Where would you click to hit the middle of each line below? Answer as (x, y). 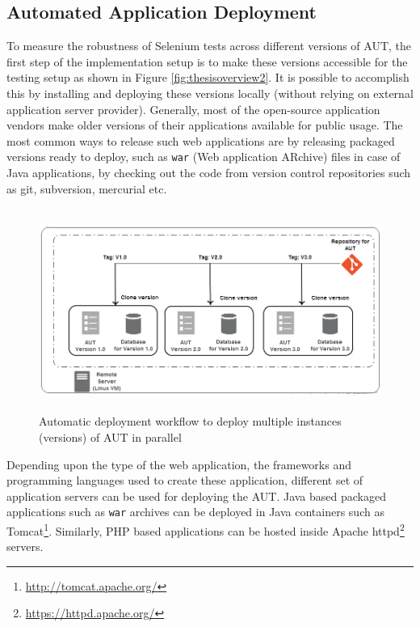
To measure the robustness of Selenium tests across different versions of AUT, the (209, 46)
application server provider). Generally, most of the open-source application (193, 109)
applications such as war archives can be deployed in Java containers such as (195, 512)
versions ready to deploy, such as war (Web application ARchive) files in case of (204, 157)
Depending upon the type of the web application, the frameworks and (179, 464)
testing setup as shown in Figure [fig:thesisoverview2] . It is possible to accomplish (208, 77)
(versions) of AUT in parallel (110, 436)
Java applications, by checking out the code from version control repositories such (209, 173)
